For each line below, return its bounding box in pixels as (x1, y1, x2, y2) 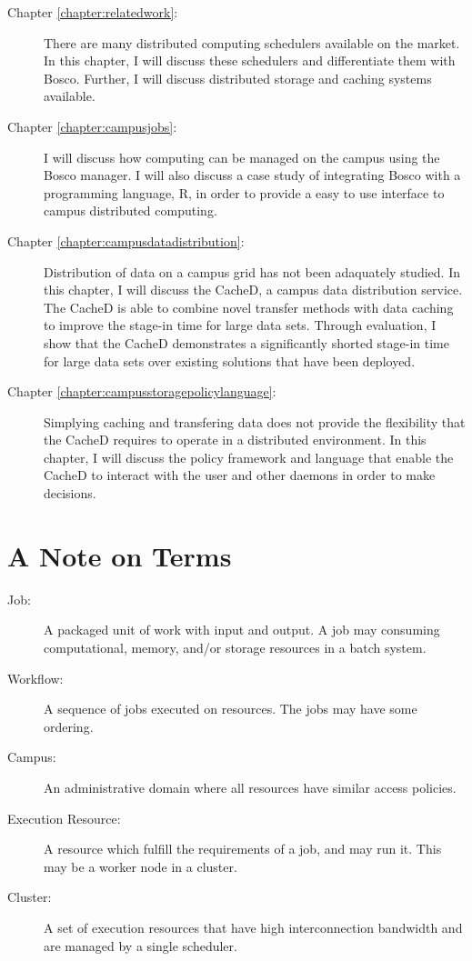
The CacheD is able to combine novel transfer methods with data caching (44, 297, 454, 316)
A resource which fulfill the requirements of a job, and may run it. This (44, 839, 442, 858)
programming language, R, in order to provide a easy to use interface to (44, 183, 445, 202)
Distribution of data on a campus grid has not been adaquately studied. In (44, 262, 460, 281)
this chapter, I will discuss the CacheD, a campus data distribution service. (44, 280, 463, 299)
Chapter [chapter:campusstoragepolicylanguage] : (7, 382, 276, 401)
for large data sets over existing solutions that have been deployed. (44, 351, 416, 370)
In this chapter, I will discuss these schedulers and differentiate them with (44, 51, 456, 70)
